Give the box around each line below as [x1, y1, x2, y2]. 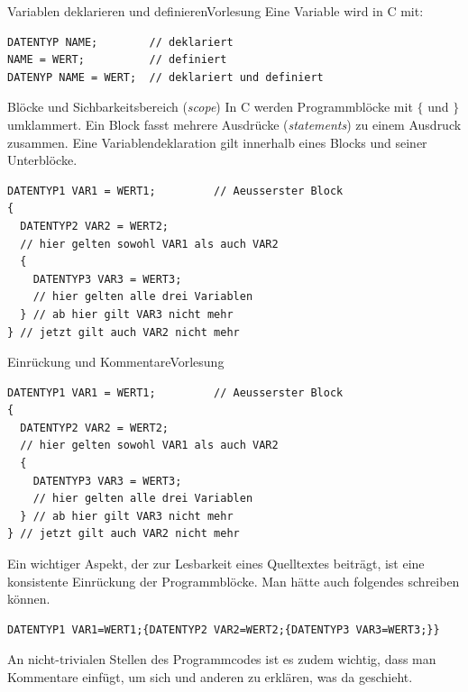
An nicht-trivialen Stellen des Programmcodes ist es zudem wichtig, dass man [7, 650, 436, 669]
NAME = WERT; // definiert [7, 53, 227, 67]
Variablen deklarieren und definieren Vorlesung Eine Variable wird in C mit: [7, 2, 424, 20]
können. [7, 589, 50, 608]
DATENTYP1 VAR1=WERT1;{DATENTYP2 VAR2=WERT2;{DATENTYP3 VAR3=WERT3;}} [7, 623, 440, 636]
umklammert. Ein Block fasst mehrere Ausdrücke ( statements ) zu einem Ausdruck [7, 114, 462, 133]
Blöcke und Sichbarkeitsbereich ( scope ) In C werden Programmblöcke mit [7, 97, 413, 116]
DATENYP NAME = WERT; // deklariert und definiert [7, 70, 324, 84]
